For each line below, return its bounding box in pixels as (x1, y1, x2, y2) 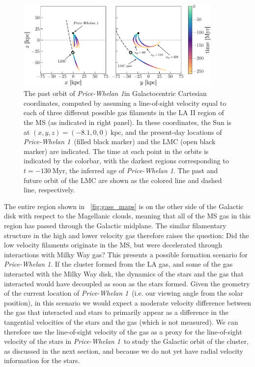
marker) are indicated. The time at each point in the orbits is (24, 146, 209, 156)
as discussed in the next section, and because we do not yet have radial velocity (4, 345, 243, 356)
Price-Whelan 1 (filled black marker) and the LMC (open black (24, 136, 216, 147)
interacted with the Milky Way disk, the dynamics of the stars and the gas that (4, 268, 244, 278)
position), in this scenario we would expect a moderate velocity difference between (4, 297, 252, 307)
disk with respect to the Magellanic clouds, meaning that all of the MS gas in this (4, 211, 251, 221)
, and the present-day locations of (121, 126, 222, 137)
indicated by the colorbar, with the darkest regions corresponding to (24, 155, 229, 166)
